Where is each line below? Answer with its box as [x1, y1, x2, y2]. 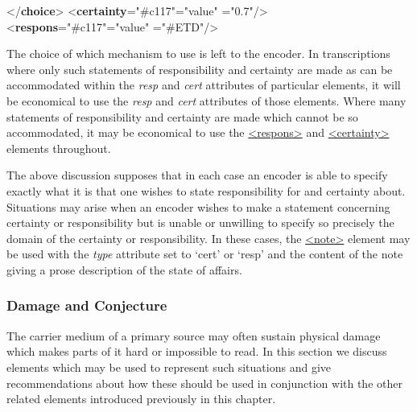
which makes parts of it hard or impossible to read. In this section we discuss [6, 343, 387, 360]
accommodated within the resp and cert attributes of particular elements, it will [6, 76, 401, 93]
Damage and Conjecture [6, 295, 167, 315]
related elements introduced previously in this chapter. [6, 390, 276, 407]
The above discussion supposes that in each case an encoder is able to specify [6, 167, 388, 183]
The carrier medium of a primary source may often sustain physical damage [6, 327, 381, 344]
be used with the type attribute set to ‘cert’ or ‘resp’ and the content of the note [6, 245, 403, 262]
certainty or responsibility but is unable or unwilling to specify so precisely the [6, 214, 394, 231]
